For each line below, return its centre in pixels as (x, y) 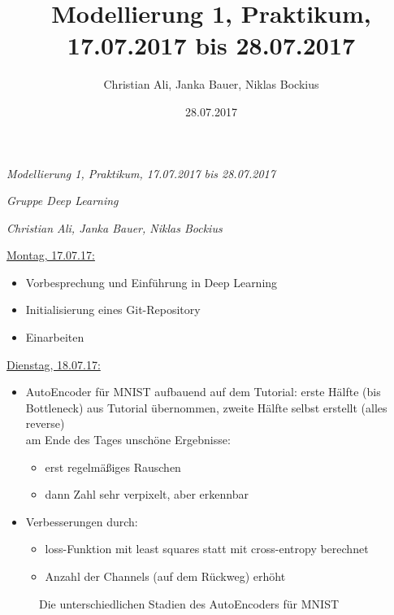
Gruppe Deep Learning (63, 201)
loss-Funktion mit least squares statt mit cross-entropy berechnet (207, 549)
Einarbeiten (55, 337)
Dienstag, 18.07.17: (54, 364)
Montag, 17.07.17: (51, 255)
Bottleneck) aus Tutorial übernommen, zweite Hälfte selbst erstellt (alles (206, 407)
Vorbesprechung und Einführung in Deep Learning (152, 282)
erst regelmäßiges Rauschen (113, 467)
